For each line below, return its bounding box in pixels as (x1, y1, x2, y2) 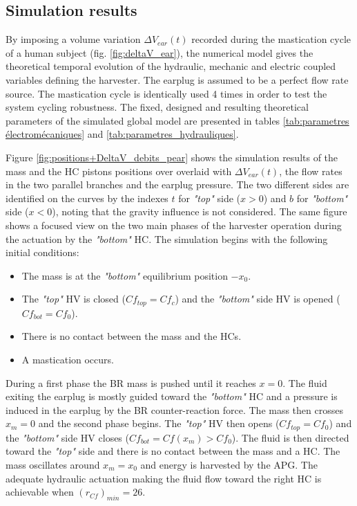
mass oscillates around (6, 457, 100, 471)
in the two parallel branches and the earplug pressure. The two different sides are (6, 177, 349, 192)
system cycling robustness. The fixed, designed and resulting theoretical (6, 100, 309, 114)
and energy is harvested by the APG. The (140, 457, 318, 471)
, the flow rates (279, 163, 342, 178)
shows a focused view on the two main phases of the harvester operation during (6, 217, 342, 232)
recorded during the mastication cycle (191, 32, 351, 46)
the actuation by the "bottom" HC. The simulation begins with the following (6, 231, 328, 246)
